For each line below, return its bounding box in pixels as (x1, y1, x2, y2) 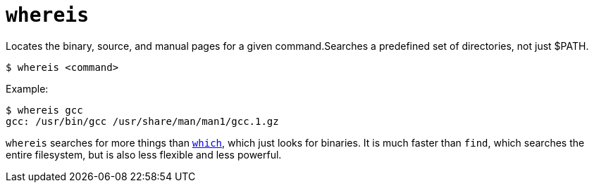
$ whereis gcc (6, 104, 83, 116)
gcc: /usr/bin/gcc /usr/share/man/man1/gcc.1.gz (6, 115, 279, 127)
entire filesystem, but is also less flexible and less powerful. (6, 148, 282, 161)
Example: (6, 82, 49, 95)
